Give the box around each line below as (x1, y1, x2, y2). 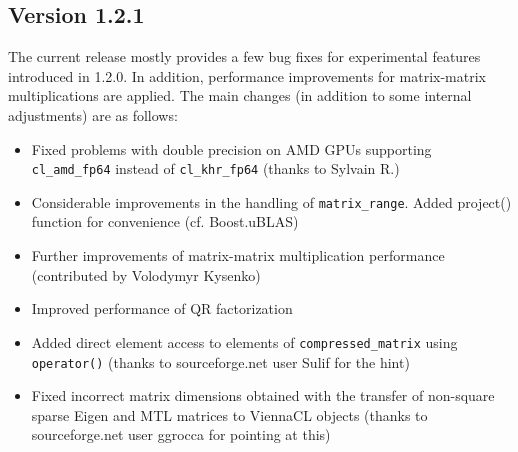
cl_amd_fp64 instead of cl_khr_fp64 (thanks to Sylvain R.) (31, 158, 400, 179)
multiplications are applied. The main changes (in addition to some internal (8, 85, 472, 106)
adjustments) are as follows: (8, 104, 178, 125)
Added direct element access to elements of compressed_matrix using (31, 331, 458, 352)
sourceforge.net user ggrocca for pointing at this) (31, 424, 331, 445)
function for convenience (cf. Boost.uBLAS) (31, 211, 299, 232)
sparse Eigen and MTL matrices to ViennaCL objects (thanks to (31, 404, 428, 425)
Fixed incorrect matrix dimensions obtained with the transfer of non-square (31, 385, 495, 406)
